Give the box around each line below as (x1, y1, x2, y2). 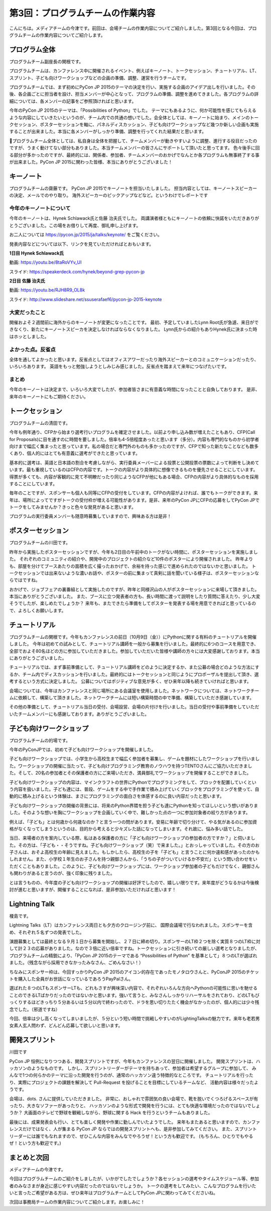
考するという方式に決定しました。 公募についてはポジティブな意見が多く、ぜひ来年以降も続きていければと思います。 (9, 678, 251, 685)
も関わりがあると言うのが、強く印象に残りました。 (9, 870, 115, 876)
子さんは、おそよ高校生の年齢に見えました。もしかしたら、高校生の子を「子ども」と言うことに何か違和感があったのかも (9, 849, 260, 855)
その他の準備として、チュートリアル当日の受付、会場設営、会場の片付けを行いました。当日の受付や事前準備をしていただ (9, 704, 259, 710)
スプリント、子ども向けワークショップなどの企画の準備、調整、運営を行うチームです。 (9, 74, 189, 81)
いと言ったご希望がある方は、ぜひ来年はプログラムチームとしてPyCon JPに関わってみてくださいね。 (9, 1190, 218, 1196)
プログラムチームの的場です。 (9, 737, 70, 743)
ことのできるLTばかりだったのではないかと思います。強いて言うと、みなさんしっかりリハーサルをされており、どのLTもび (9, 992, 260, 998)
